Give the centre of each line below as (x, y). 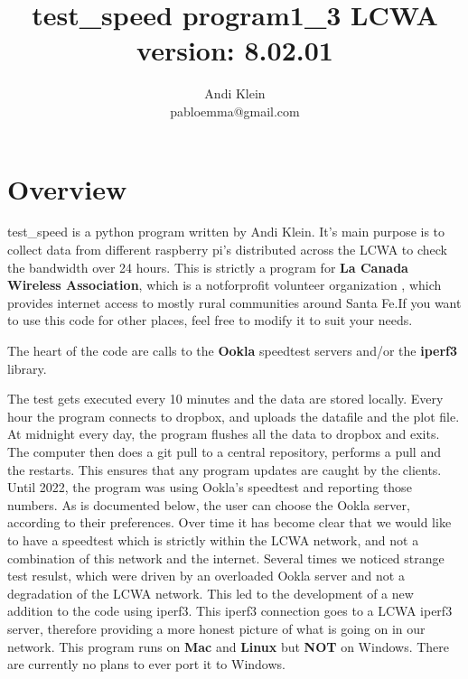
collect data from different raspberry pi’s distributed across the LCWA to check (227, 250)
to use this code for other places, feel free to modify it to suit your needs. (210, 320)
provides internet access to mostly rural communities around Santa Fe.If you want (234, 302)
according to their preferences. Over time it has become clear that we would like (229, 522)
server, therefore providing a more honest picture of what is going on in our (216, 628)
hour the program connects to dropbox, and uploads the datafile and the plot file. (234, 416)
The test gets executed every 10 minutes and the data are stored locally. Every (225, 399)
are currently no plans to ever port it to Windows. (146, 664)
